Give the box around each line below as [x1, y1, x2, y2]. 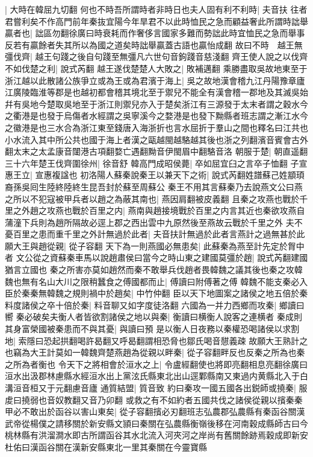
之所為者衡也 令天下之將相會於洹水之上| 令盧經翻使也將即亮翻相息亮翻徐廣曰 [5, 357, 308, 370]
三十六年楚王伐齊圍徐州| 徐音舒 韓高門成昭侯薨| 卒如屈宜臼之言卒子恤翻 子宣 [5, 156, 308, 169]
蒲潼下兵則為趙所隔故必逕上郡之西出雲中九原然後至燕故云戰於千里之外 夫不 [5, 216, 303, 228]
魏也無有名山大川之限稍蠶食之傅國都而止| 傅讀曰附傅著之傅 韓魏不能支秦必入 [5, 275, 308, 287]
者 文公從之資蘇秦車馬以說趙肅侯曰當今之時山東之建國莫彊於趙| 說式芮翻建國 [5, 251, 308, 264]
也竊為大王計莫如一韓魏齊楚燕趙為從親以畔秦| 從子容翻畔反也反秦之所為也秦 [5, 346, 305, 359]
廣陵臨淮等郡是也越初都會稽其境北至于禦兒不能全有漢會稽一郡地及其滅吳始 [13, 86, 308, 98]
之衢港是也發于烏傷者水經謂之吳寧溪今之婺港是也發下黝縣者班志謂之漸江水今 [5, 109, 308, 122]
